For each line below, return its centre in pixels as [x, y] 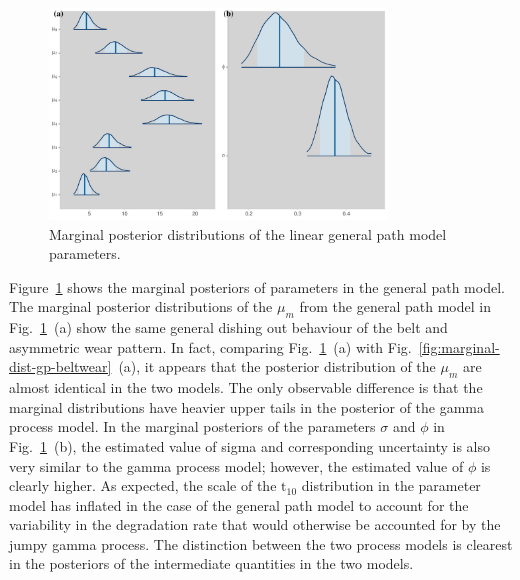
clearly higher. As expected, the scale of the [143, 485]
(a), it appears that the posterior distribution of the [277, 366]
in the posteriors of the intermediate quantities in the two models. [211, 563]
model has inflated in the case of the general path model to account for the [239, 504]
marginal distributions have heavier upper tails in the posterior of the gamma [247, 406]
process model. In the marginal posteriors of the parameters [192, 426]
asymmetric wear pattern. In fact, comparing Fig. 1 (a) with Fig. [210, 346]
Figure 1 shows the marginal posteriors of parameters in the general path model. [257, 286]
